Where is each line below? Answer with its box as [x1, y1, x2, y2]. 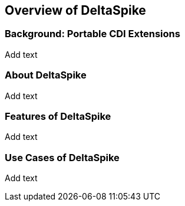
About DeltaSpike [5, 69, 87, 81]
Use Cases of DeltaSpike [5, 151, 120, 164]
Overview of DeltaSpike [5, 3, 146, 18]
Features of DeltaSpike [5, 110, 111, 122]
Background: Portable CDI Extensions [5, 28, 180, 40]
